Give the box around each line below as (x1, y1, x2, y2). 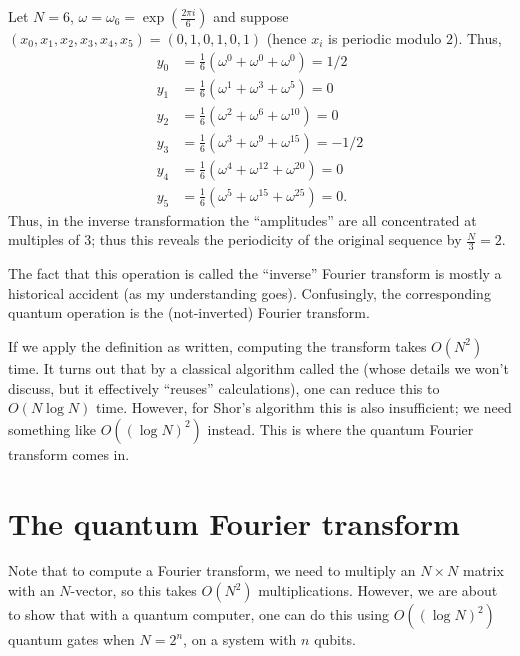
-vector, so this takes (70, 580, 197, 601)
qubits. (314, 629, 356, 650)
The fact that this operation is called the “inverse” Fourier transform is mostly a (8, 263, 502, 284)
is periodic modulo (328, 28, 442, 48)
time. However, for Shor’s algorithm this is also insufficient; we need (95, 397, 512, 418)
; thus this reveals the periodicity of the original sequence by (91, 229, 462, 250)
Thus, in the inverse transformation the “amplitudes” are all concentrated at (8, 209, 477, 230)
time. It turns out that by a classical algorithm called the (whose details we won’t (8, 357, 509, 378)
